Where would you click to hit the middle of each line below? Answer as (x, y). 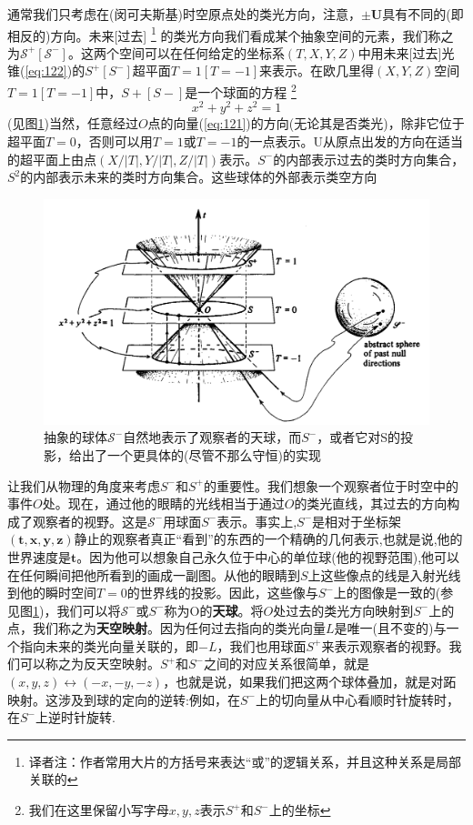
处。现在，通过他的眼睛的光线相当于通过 (163, 503)
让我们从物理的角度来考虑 (84, 485)
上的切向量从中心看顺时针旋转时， (357, 699)
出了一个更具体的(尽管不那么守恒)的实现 (201, 454)
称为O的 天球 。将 (214, 610)
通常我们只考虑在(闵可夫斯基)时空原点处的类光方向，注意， (184, 14)
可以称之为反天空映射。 (90, 664)
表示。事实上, (257, 521)
